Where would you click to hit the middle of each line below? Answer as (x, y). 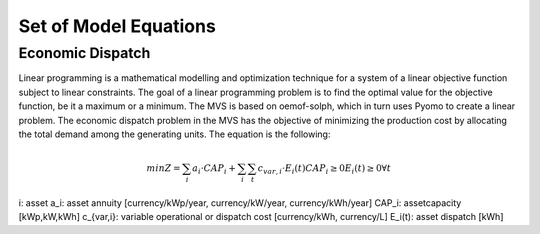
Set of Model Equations (117, 26)
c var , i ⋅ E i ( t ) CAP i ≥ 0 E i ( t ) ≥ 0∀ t (324, 169)
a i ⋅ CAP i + (214, 169)
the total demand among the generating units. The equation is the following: (174, 134)
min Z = (163, 168)
